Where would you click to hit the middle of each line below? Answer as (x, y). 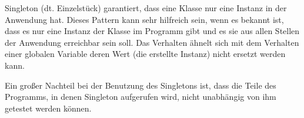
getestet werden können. (48, 108)
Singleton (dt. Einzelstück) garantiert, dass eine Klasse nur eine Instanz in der (146, 8)
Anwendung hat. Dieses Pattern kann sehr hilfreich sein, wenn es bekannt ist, (144, 19)
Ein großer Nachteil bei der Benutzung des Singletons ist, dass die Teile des (141, 85)
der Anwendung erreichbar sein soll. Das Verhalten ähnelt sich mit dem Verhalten (152, 42)
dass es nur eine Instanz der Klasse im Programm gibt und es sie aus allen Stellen (152, 31)
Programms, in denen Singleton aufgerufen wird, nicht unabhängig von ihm (141, 97)
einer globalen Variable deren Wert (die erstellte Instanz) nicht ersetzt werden (145, 54)
